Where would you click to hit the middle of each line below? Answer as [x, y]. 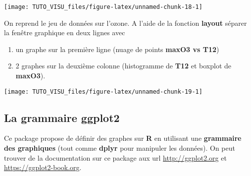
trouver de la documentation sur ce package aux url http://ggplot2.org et [115, 157]
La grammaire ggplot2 [62, 117]
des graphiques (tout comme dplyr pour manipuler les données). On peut [120, 148]
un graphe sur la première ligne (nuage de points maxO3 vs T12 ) [117, 49]
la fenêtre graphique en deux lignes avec [65, 32]
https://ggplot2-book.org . [43, 167]
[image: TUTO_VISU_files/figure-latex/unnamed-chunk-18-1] [103, 7]
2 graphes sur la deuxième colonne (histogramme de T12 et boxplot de [123, 66]
